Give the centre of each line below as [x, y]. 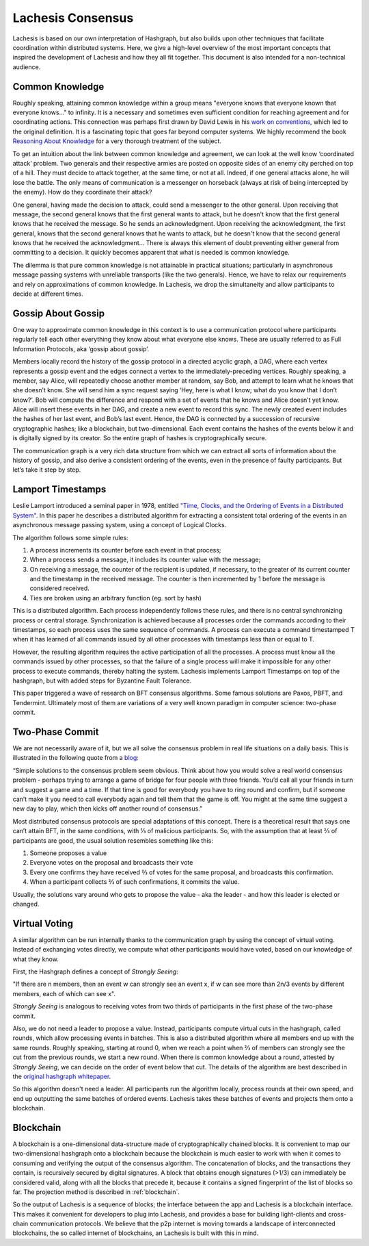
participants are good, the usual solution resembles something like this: [113, 840]
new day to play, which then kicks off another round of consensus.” [108, 809]
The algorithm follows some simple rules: [71, 537]
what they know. [36, 959]
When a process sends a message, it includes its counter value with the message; [145, 560]
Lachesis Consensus [73, 18]
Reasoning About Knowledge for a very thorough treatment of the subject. [117, 141]
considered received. [60, 588]
